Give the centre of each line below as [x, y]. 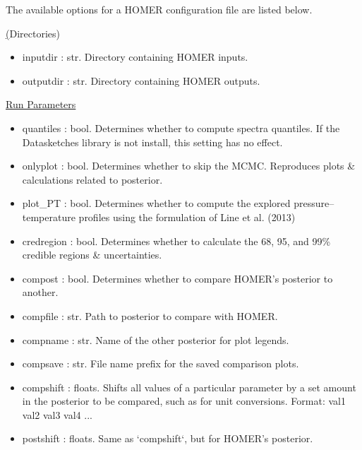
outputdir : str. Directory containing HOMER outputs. [141, 80]
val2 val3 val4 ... [57, 414]
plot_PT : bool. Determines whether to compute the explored [156, 203]
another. [40, 292]
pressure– [314, 203]
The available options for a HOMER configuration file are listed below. [159, 9]
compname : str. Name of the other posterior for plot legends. [156, 339]
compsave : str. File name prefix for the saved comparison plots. [161, 363]
